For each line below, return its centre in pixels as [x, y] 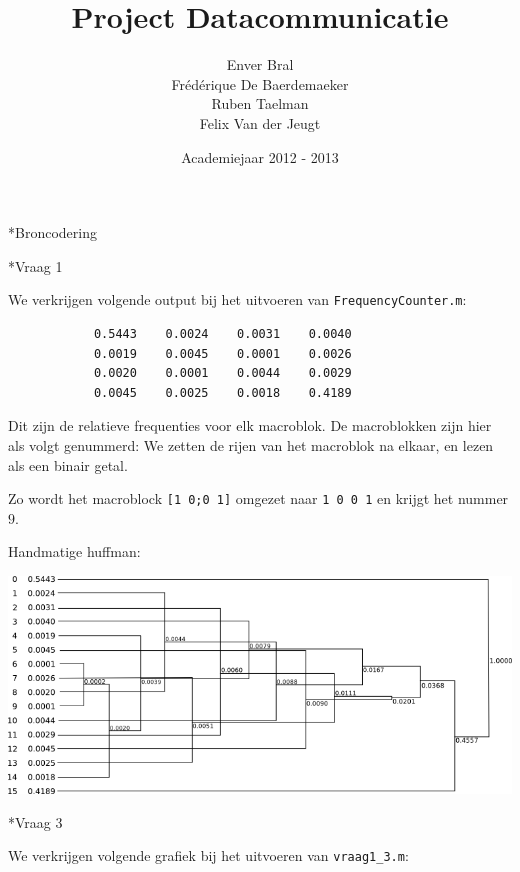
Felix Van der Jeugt [260, 122]
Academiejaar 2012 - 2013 [260, 156]
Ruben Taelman [260, 103]
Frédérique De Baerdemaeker [260, 83]
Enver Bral [260, 64]
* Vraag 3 [35, 821]
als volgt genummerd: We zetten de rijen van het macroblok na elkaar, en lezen [251, 444]
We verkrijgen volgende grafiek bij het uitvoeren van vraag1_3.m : [208, 855]
